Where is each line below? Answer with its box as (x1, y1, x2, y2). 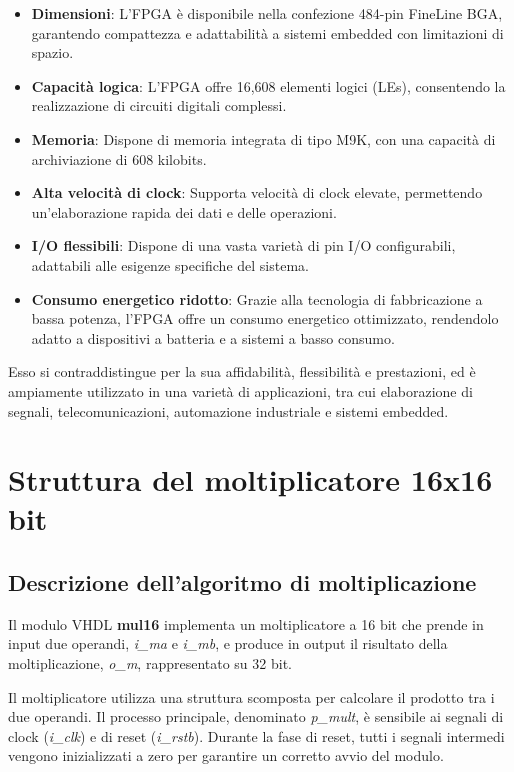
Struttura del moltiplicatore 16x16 (8, 459, 493, 500)
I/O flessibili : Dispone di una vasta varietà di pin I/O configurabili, (31, 235, 456, 256)
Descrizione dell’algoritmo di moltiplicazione (8, 567, 477, 598)
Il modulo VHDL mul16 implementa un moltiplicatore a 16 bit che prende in (8, 613, 484, 634)
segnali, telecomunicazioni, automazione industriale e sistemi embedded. (8, 400, 449, 421)
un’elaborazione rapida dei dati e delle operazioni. (31, 201, 337, 222)
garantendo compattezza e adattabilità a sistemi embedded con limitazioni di (31, 22, 504, 43)
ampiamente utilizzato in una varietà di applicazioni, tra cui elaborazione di (8, 380, 473, 401)
